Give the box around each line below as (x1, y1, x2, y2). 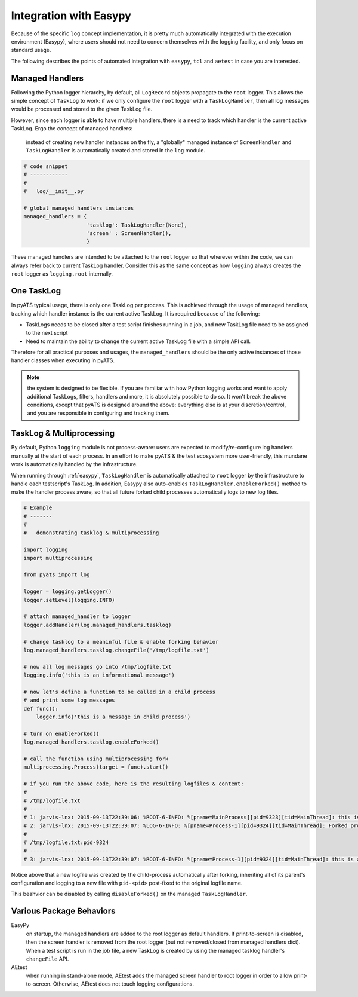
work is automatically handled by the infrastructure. (11, 461, 138, 468)
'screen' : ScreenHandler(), (87, 230, 172, 237)
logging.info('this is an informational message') (23, 672, 175, 678)
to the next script (26, 329, 68, 337)
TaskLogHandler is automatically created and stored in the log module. (26, 146, 206, 154)
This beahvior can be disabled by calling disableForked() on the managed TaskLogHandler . (11, 891, 248, 898)
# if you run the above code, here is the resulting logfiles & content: (23, 781, 244, 787)
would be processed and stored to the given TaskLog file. (11, 105, 153, 113)
